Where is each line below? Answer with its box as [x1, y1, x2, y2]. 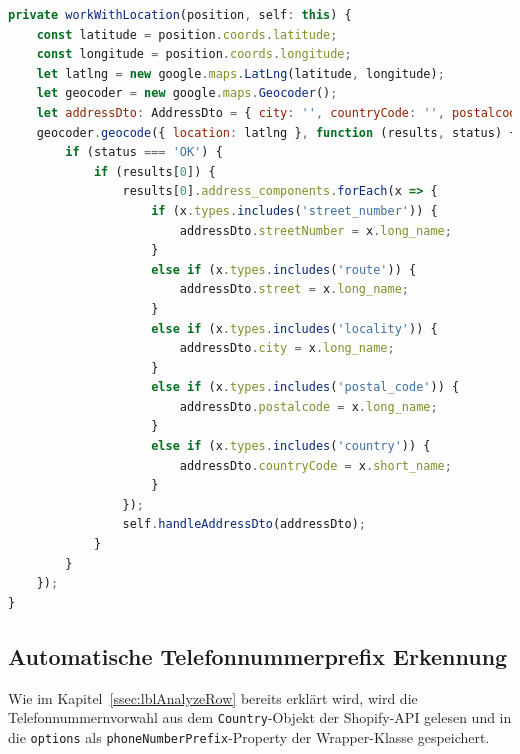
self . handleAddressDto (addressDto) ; [122, 517, 366, 532]
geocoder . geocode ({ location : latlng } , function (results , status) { [36, 125, 517, 140]
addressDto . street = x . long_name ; [179, 282, 409, 297]
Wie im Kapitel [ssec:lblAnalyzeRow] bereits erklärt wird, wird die [8, 687, 418, 708]
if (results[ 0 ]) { [93, 164, 216, 179]
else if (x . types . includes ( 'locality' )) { [151, 321, 438, 336]
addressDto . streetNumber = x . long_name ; [179, 223, 452, 238]
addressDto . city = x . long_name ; [179, 341, 395, 356]
